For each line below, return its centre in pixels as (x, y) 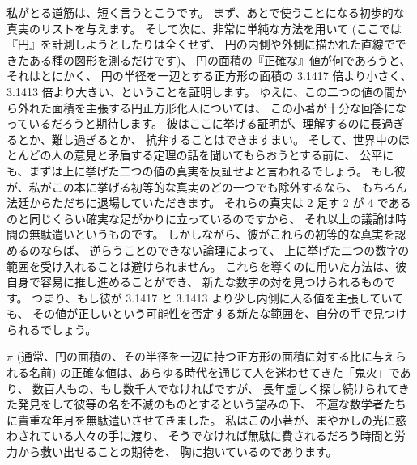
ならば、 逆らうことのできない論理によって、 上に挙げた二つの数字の (225, 249)
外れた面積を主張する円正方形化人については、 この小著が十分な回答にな (212, 107)
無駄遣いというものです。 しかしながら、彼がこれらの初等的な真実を (212, 234)
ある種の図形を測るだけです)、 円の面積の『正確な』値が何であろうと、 (220, 59)
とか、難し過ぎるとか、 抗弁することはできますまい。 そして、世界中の (208, 139)
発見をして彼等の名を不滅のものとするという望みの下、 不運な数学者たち (212, 404)
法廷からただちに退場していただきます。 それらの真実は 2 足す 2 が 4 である (209, 203)
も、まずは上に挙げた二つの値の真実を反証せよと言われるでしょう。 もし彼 (206, 170)
